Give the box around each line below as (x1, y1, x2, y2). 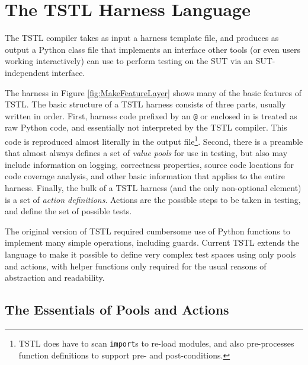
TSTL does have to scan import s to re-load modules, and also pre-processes (18, 337, 294, 349)
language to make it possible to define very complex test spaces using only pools (5, 247, 296, 260)
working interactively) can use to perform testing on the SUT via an (5, 55, 253, 67)
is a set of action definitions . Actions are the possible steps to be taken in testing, (5, 193, 301, 205)
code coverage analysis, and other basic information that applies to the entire (5, 170, 285, 182)
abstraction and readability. (5, 271, 105, 284)
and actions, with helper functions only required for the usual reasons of (5, 259, 267, 272)
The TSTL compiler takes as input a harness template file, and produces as (5, 31, 279, 44)
